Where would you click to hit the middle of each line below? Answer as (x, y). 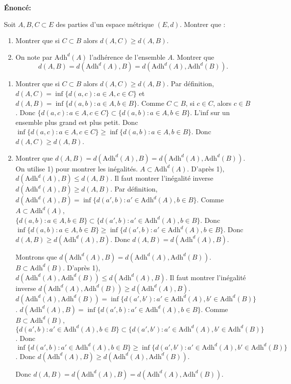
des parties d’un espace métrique (105, 24)
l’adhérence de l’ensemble (127, 57)
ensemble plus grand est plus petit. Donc (77, 122)
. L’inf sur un (210, 112)
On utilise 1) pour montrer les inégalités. (77, 168)
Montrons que (36, 256)
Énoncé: (18, 7)
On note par (34, 57)
